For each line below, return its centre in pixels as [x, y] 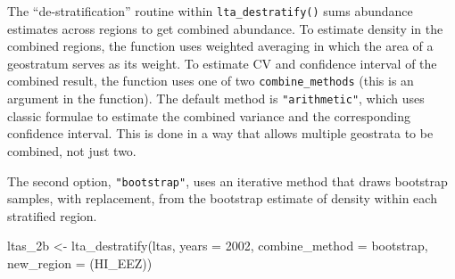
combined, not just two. [72, 150]
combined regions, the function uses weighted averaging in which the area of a [220, 46]
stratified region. [52, 215]
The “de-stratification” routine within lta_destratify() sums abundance [210, 11]
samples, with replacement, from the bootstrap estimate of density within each [222, 198]
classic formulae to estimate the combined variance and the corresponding [209, 115]
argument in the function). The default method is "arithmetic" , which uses [216, 98]
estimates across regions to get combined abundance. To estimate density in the [225, 28]
